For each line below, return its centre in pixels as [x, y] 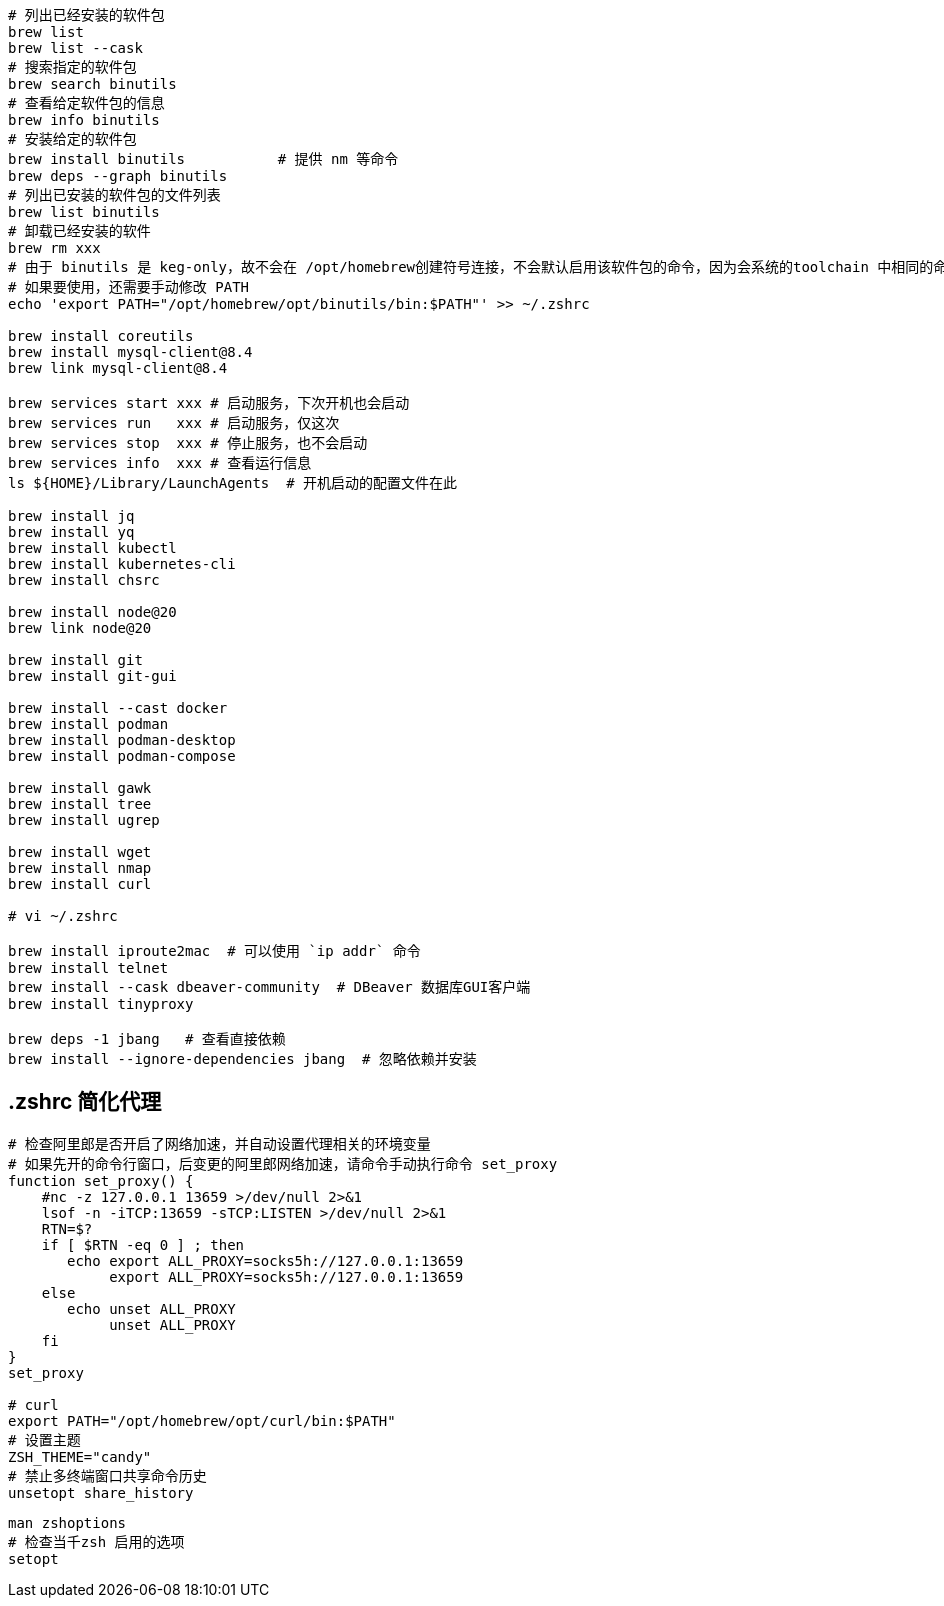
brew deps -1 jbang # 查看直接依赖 [147, 1039]
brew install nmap [80, 868]
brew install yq [71, 532]
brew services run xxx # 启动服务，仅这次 [174, 423]
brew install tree [80, 804]
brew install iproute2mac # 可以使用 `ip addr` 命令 [214, 951]
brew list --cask [75, 48]
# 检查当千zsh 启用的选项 [96, 1541]
